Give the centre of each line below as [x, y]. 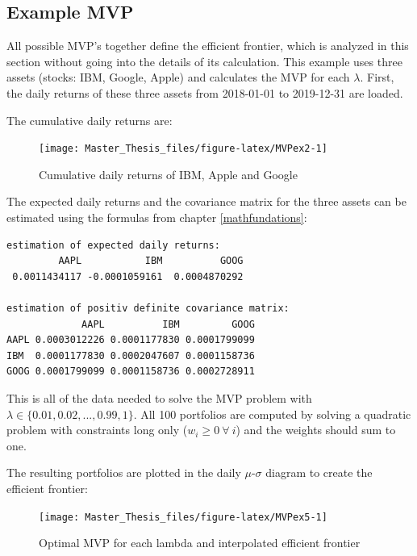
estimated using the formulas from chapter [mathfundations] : [157, 217]
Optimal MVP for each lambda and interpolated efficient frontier [200, 543]
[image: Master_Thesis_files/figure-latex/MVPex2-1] [183, 149]
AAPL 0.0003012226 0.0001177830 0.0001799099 [131, 340]
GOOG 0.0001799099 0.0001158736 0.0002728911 [131, 372]
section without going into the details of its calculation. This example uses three [204, 61]
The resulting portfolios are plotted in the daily [124, 472]
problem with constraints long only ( [97, 430]
